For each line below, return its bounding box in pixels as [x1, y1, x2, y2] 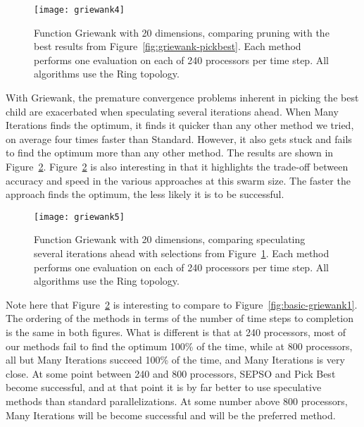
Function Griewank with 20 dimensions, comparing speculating [34, 232, 306, 247]
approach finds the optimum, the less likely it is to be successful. [6, 187, 284, 202]
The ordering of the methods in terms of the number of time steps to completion [6, 311, 353, 326]
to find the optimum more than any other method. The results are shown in [6, 145, 334, 160]
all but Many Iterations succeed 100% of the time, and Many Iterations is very [6, 352, 345, 367]
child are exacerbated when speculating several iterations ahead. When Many [6, 104, 339, 118]
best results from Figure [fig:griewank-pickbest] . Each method [34, 39, 301, 54]
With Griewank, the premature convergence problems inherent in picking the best [6, 90, 359, 105]
